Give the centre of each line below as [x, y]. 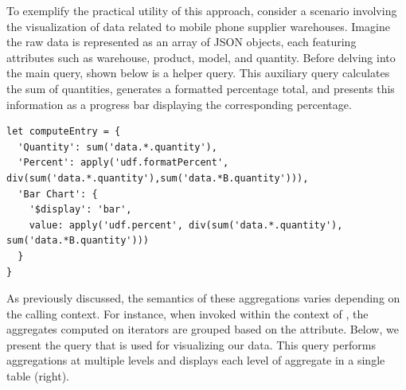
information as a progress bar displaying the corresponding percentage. [179, 104]
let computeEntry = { [64, 132]
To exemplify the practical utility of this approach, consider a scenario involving [202, 10]
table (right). [38, 376]
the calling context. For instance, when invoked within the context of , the [187, 313]
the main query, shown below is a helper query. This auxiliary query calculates [198, 73]
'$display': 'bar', [80, 210]
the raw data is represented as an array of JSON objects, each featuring [182, 42]
